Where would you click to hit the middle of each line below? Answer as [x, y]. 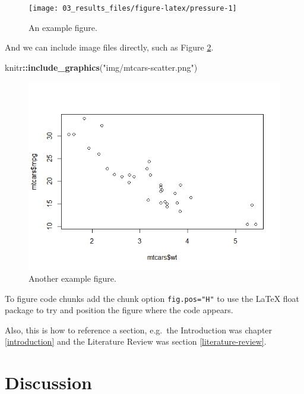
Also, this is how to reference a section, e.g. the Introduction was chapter [139, 330]
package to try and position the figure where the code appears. [119, 310]
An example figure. [63, 27]
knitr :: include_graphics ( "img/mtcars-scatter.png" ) [101, 67]
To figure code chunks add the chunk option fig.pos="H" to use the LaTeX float [152, 298]
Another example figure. [72, 278]
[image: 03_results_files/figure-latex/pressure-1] [133, 8]
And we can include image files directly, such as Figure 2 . [109, 47]
